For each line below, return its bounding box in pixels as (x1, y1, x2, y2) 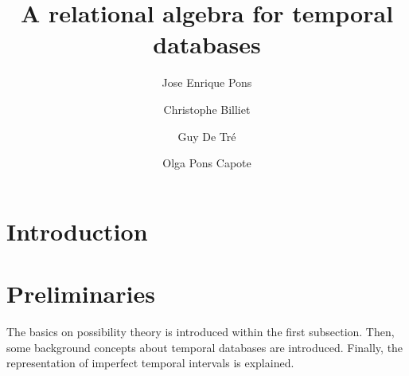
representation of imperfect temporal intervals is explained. (6, 354, 294, 371)
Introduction (6, 214, 148, 247)
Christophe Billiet (163, 100, 251, 117)
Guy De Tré (177, 127, 236, 144)
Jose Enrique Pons (162, 74, 252, 91)
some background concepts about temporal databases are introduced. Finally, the (6, 339, 403, 355)
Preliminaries (6, 277, 155, 310)
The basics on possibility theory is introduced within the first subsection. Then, (6, 323, 395, 339)
